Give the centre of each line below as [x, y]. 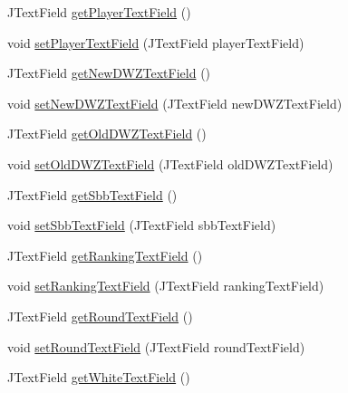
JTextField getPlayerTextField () [99, 12]
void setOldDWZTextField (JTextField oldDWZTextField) [170, 163]
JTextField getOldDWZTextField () [107, 134]
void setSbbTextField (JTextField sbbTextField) [142, 225]
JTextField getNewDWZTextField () [109, 73]
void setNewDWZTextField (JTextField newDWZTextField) [175, 103]
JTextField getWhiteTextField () [99, 377]
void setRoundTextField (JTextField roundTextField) [156, 346]
